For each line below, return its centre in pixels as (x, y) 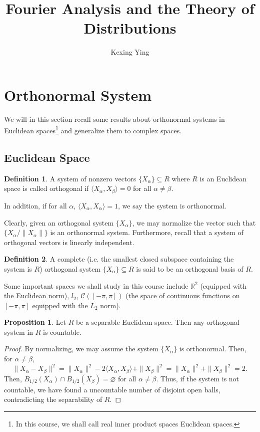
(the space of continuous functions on (183, 295)
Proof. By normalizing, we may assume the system (81, 349)
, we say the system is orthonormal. (172, 205)
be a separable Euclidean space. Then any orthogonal (158, 322)
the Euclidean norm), (37, 295)
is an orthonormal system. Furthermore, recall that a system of (147, 232)
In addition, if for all (35, 205)
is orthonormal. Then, (213, 349)
